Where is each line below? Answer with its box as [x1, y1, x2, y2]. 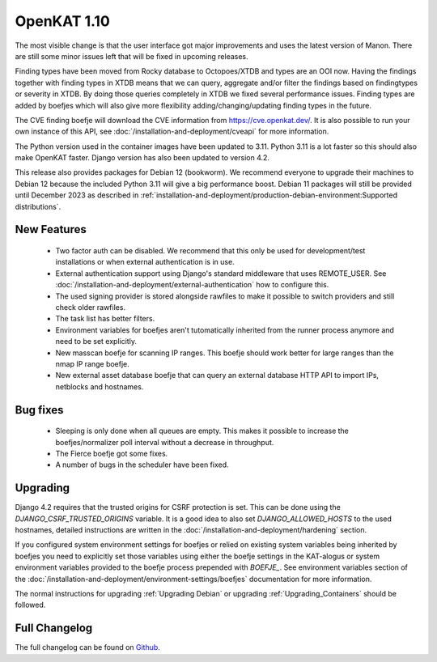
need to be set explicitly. [55, 337, 138, 346]
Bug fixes [15, 403, 64, 417]
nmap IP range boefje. [55, 359, 129, 368]
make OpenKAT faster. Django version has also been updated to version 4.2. [15, 153, 270, 163]
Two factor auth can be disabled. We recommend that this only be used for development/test [55, 246, 366, 256]
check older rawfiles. [55, 302, 125, 312]
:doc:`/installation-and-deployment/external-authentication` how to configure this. [55, 280, 329, 290]
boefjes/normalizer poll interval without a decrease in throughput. [55, 437, 274, 447]
